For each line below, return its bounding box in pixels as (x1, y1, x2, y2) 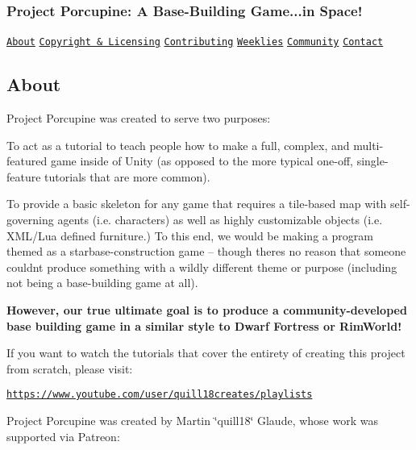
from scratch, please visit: (6, 360, 133, 377)
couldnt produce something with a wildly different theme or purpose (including (6, 258, 397, 275)
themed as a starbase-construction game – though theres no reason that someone (6, 243, 406, 260)
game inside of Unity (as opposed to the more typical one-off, (50, 152, 354, 169)
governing (6, 211, 54, 228)
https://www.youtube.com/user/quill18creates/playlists (6, 389, 313, 401)
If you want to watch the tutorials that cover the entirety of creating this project (6, 344, 406, 361)
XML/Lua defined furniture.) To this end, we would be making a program (6, 227, 373, 244)
